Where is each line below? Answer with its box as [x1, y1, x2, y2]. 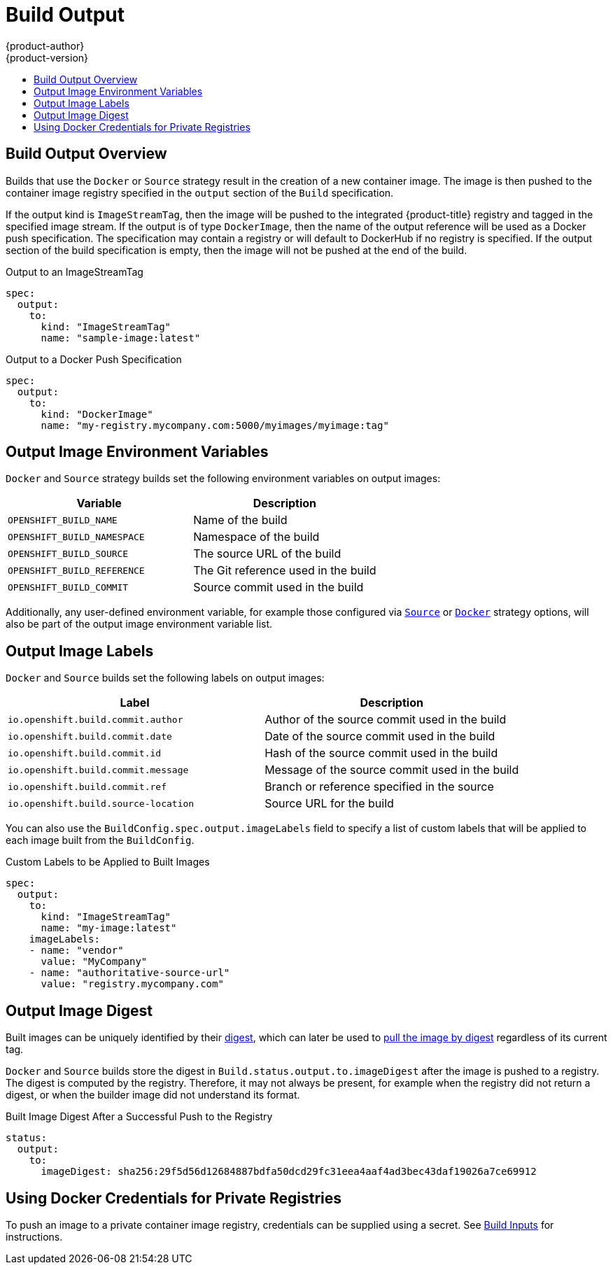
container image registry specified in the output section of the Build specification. [6, 186, 394, 199]
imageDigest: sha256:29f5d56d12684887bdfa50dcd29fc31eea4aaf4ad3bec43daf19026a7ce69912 [41, 1166, 537, 1178]
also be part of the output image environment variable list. [6, 618, 273, 630]
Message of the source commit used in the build [265, 763, 519, 777]
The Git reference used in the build [193, 563, 376, 578]
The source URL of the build [193, 546, 341, 561]
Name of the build [193, 513, 288, 528]
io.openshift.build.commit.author [8, 714, 183, 725]
